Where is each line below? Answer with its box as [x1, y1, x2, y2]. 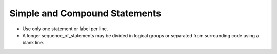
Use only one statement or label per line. [22, 25, 108, 32]
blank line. [22, 40, 44, 46]
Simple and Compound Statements [9, 8, 162, 19]
